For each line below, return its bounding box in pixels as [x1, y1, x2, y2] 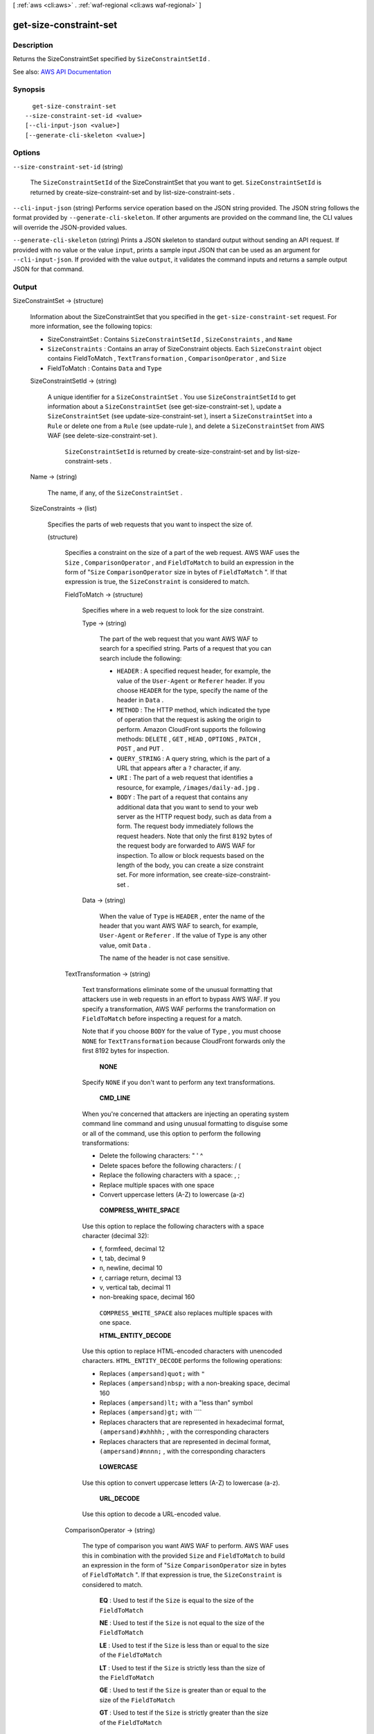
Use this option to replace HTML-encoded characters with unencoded [82, 1347, 283, 1355]
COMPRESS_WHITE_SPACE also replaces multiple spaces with [99, 1308, 273, 1317]
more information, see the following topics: [30, 323, 152, 331]
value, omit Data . [99, 941, 151, 950]
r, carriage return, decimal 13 [99, 1273, 181, 1282]
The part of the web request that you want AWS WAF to [99, 635, 258, 643]
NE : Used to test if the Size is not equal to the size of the [99, 1619, 265, 1626]
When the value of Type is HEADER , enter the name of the [99, 912, 265, 920]
